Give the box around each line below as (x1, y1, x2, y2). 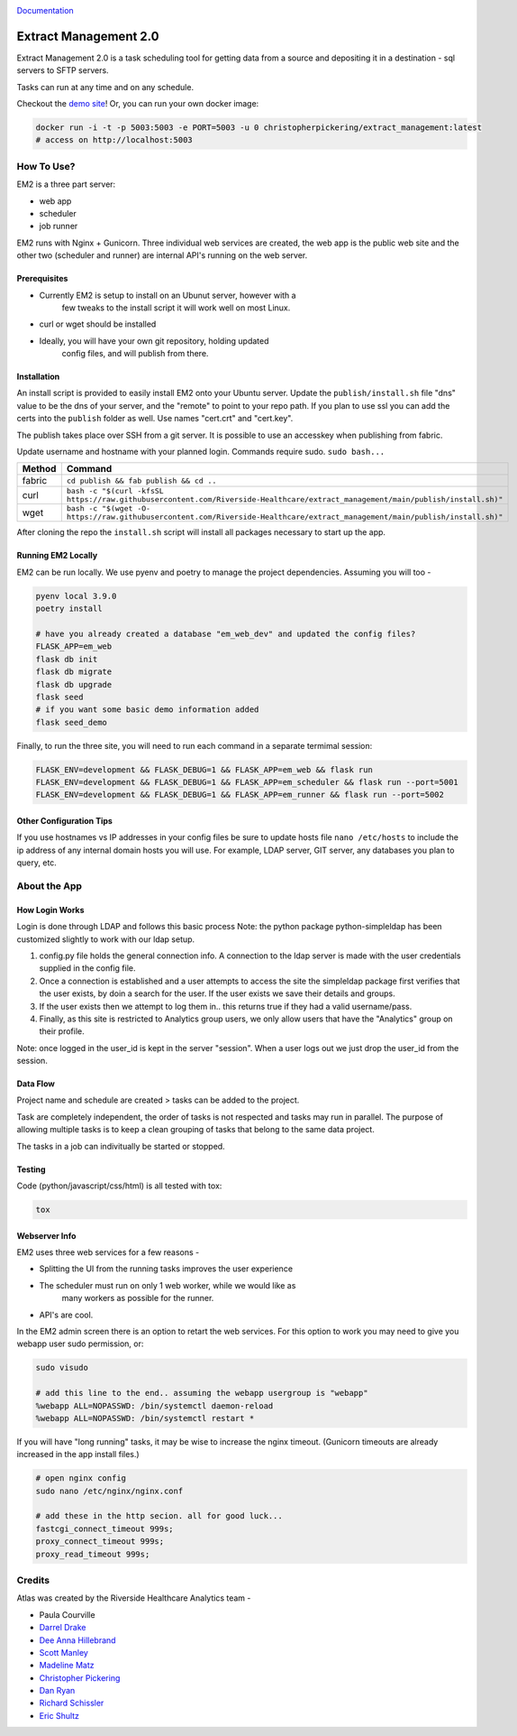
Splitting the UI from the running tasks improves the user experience (39, 1263, 293, 1274)
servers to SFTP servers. (16, 65, 109, 76)
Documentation (16, 5, 74, 15)
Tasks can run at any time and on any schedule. (16, 81, 194, 92)
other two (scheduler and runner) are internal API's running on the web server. (16, 250, 308, 261)
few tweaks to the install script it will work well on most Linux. (61, 302, 291, 313)
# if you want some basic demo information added (35, 705, 259, 715)
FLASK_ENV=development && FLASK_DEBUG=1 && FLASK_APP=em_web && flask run (35, 764, 374, 775)
